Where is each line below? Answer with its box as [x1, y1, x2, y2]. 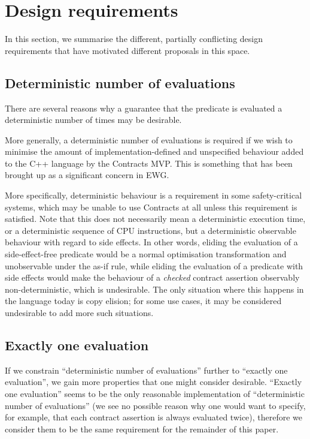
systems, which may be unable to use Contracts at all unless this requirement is [5, 200, 297, 213]
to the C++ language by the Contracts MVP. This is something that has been [5, 157, 293, 169]
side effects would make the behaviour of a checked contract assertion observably [5, 271, 300, 284]
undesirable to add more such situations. [5, 306, 154, 319]
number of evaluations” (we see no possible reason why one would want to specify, [5, 399, 306, 411]
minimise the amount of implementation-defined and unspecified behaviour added [5, 145, 304, 158]
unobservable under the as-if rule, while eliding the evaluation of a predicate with [5, 259, 303, 272]
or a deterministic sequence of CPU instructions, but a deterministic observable [5, 224, 296, 236]
